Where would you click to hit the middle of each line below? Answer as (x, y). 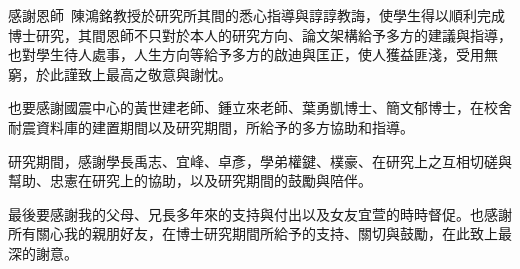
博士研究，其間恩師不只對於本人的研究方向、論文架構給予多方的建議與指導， (260, 34)
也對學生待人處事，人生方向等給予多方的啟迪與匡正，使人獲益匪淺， (232, 54)
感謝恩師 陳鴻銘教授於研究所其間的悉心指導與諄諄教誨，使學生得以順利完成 (256, 15)
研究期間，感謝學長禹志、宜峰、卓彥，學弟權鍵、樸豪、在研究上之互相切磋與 (260, 160)
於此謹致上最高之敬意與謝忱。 (133, 73)
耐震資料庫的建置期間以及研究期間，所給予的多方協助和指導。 (211, 126)
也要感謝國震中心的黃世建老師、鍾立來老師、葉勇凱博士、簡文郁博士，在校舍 (260, 107)
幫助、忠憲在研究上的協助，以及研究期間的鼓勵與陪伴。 (190, 180)
